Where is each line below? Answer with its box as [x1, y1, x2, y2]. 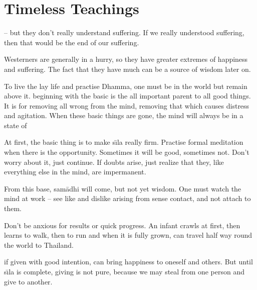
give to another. [4, 276, 53, 286]
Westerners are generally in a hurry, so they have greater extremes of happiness [4, 54, 248, 64]
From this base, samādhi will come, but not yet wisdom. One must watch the [4, 183, 241, 194]
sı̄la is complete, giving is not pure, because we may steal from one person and [4, 266, 245, 276]
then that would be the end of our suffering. [4, 37, 139, 47]
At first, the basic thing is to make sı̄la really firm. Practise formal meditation [4, 137, 243, 147]
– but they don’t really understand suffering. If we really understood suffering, [4, 27, 244, 38]
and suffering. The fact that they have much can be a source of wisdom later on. [4, 63, 251, 74]
